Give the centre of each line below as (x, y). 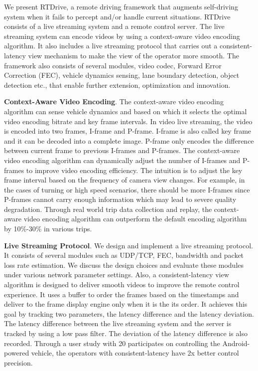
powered (17, 353)
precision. (18, 362)
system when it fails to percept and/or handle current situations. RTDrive (117, 16)
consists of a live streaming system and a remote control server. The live (114, 26)
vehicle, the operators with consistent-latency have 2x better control (135, 353)
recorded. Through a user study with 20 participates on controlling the (112, 343)
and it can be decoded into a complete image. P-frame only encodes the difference (129, 140)
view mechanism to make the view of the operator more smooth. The (133, 55)
